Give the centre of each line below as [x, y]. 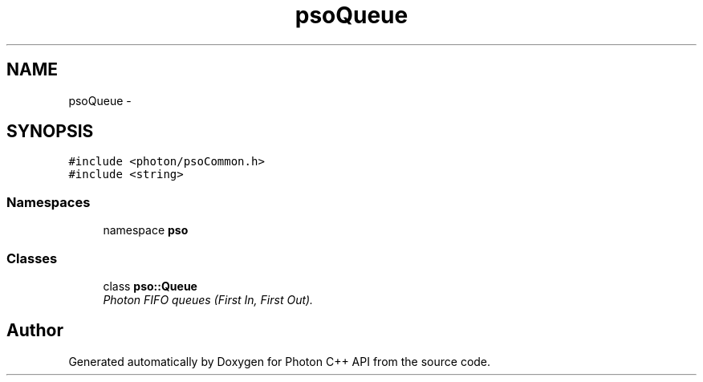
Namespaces [49, 202]
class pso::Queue [150, 286]
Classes [32, 258]
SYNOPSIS [50, 132]
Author [35, 331]
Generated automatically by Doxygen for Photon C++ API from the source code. [280, 361]
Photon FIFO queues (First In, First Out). [208, 299]
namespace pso [146, 230]
